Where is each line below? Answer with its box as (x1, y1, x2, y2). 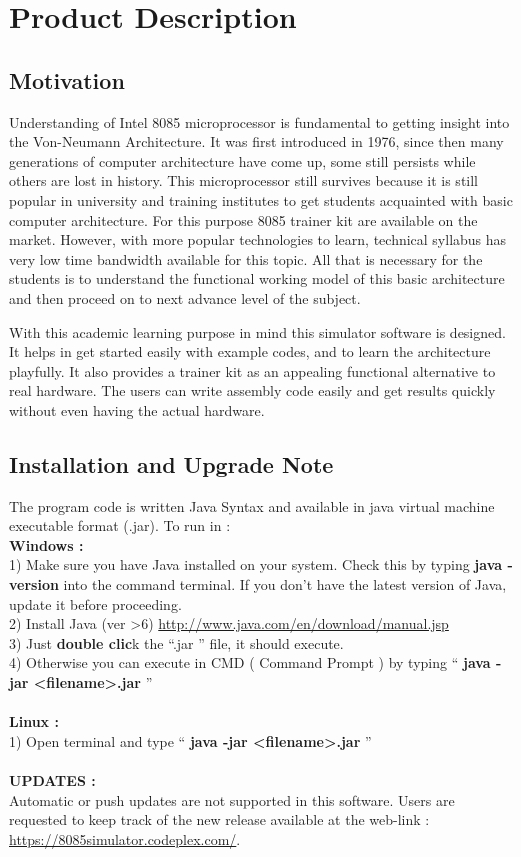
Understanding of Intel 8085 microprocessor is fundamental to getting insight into (9, 111, 510, 132)
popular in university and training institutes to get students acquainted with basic (9, 189, 513, 210)
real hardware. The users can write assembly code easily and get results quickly (9, 380, 496, 401)
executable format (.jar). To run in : (9, 515, 231, 536)
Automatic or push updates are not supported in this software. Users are (9, 789, 455, 810)
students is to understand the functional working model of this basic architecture (9, 268, 505, 289)
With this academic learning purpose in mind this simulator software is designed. (9, 321, 506, 342)
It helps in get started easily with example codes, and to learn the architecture (9, 341, 491, 362)
